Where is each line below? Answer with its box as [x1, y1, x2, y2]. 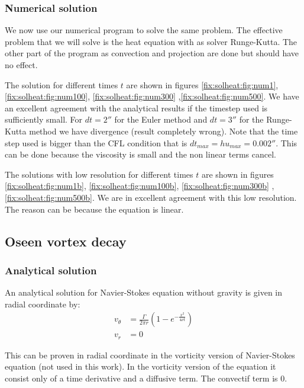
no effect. [5, 59, 38, 70]
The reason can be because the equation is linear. [5, 203, 184, 215]
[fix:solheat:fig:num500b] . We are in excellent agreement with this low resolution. [5, 191, 297, 203]
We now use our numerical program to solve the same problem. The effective [5, 24, 283, 36]
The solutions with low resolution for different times [5, 168, 193, 180]
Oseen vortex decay [5, 232, 127, 250]
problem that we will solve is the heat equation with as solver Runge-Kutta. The [5, 35, 297, 47]
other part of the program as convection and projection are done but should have [5, 47, 299, 59]
